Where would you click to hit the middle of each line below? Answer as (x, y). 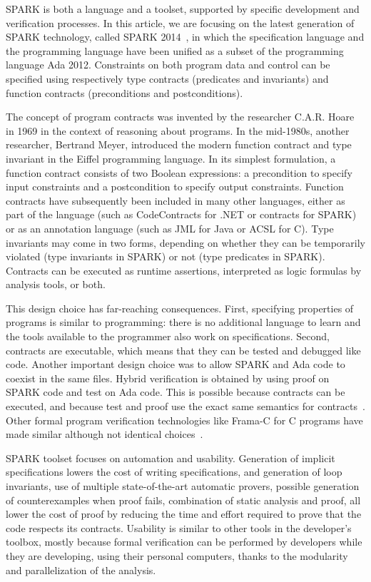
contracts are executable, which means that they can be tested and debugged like (183, 350)
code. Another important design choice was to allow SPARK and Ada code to (176, 364)
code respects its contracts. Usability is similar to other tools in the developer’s (179, 527)
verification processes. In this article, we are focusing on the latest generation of (180, 22)
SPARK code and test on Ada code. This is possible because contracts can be (176, 392)
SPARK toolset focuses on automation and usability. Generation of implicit (171, 458)
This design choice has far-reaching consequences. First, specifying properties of (180, 308)
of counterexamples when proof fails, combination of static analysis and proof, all (183, 500)
